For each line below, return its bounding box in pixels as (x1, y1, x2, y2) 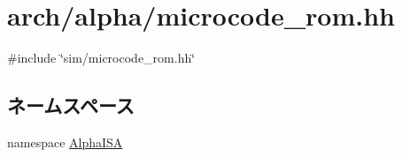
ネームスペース (7, 92, 135, 119)
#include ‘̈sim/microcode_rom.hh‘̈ (7, 49, 196, 67)
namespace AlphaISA (7, 132, 123, 151)
